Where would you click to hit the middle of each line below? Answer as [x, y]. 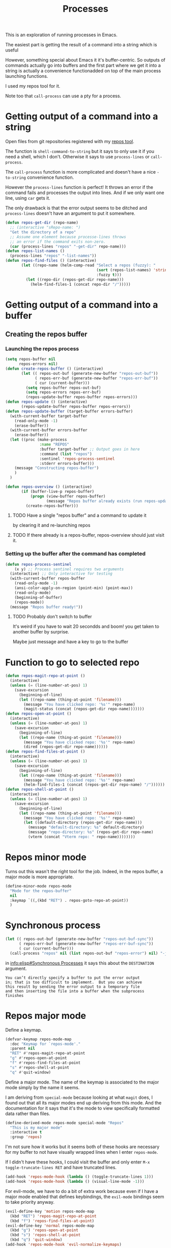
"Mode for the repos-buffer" [41, 891]
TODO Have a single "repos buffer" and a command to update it [79, 515]
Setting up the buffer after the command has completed [76, 554]
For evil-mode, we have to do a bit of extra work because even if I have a [82, 1191]
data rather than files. [28, 1114]
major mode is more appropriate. [40, 877]
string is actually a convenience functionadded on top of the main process [83, 71]
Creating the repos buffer [46, 334]
